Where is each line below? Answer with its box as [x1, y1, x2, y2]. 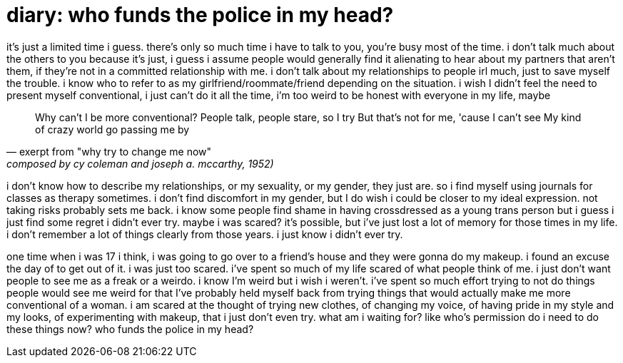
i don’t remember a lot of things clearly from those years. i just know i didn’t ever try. [6, 227, 403, 240]
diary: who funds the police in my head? [6, 3, 394, 27]
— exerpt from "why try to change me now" [6, 145, 212, 158]
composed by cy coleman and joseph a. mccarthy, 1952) [6, 157, 274, 170]
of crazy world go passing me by [35, 123, 190, 136]
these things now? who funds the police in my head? [6, 322, 254, 335]
